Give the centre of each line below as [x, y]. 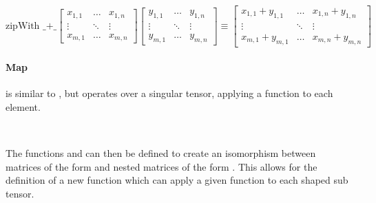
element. [23, 107]
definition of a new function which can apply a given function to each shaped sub [177, 180]
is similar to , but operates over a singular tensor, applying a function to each [169, 93]
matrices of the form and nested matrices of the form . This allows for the [161, 166]
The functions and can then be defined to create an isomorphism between [161, 153]
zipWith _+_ [31, 26]
